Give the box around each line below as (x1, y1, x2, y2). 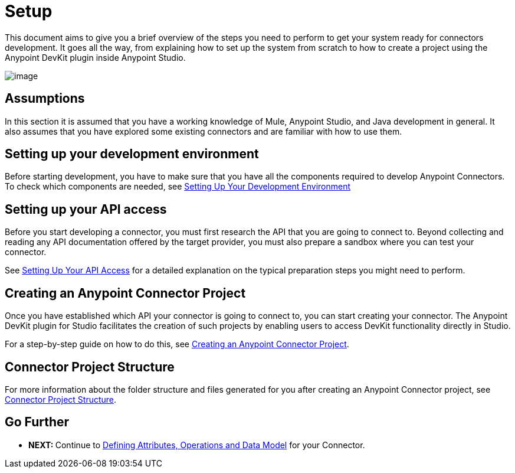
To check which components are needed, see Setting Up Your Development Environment (5, 181, 351, 192)
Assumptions (5, 91, 85, 106)
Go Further (5, 415, 70, 430)
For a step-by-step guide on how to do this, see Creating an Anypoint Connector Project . (5, 339, 349, 350)
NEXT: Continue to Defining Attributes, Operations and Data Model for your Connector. (28, 439, 365, 450)
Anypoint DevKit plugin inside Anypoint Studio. (5, 52, 186, 63)
